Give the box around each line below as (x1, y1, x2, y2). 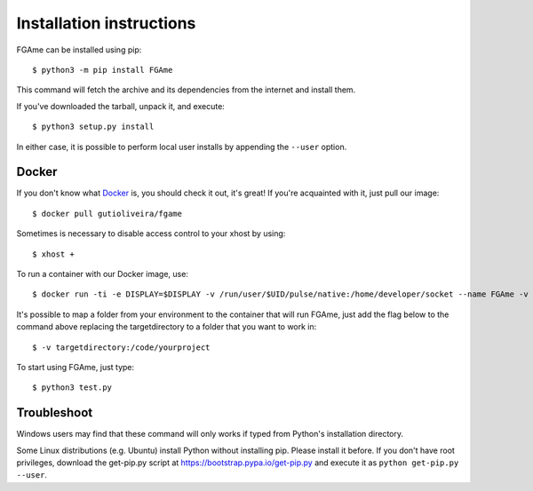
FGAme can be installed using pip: (16, 44, 142, 55)
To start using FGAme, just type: (16, 361, 135, 372)
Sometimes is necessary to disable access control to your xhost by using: (16, 228, 286, 239)
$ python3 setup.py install (32, 122, 155, 132)
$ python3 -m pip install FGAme (32, 65, 173, 75)
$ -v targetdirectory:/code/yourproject (32, 342, 211, 352)
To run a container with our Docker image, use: (16, 268, 188, 279)
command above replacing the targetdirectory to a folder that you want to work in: (16, 321, 317, 332)
